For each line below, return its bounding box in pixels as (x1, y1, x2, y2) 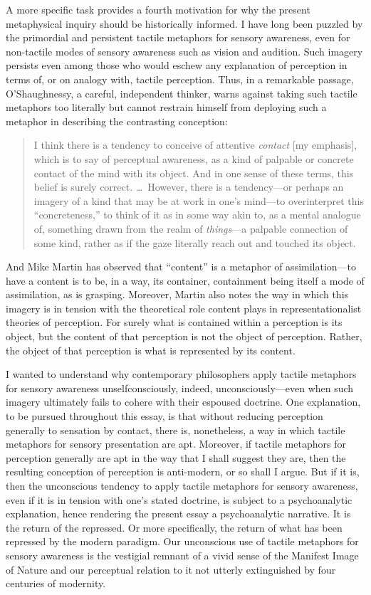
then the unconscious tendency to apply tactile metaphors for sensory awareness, (6, 478, 358, 493)
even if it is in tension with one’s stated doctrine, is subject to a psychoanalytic (6, 492, 352, 507)
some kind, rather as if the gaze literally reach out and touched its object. (33, 235, 356, 250)
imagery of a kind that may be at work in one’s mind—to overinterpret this (33, 193, 364, 208)
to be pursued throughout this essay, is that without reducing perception (6, 409, 323, 423)
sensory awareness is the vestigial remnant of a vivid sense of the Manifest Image (6, 547, 359, 562)
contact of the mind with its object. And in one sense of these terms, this (33, 165, 354, 180)
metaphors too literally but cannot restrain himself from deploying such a (6, 100, 327, 115)
